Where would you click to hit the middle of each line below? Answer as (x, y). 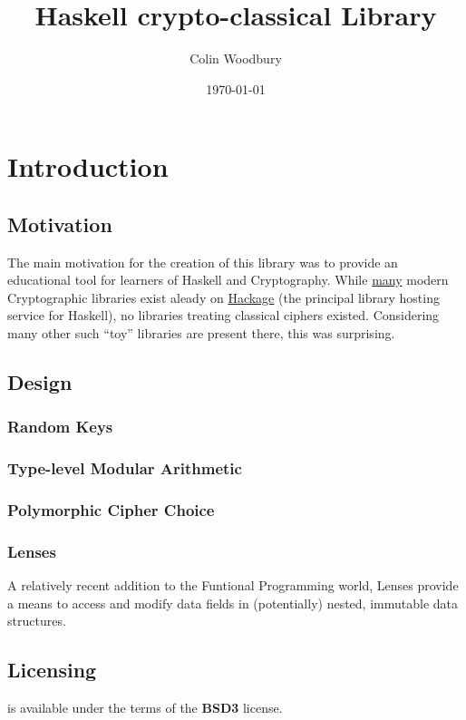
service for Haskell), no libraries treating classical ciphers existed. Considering (223, 315)
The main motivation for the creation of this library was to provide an (203, 262)
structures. (37, 621)
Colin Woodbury (236, 58)
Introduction (88, 166)
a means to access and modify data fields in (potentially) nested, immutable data (233, 603)
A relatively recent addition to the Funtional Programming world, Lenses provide (233, 585)
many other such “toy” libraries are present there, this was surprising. (201, 333)
